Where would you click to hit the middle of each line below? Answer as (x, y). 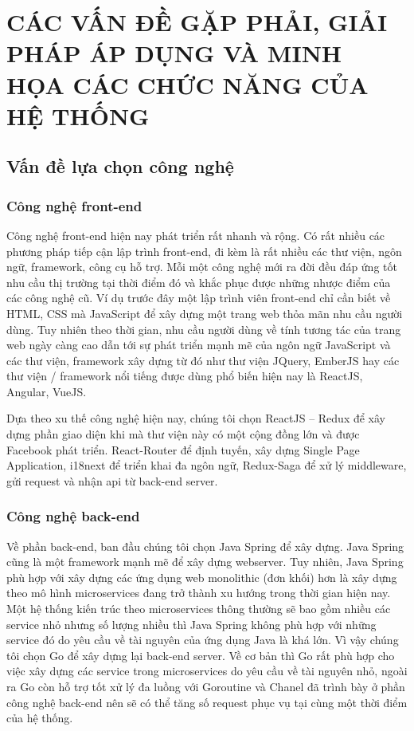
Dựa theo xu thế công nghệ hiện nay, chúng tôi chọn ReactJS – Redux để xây (196, 418)
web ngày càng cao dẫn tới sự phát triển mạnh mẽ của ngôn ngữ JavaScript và (199, 345)
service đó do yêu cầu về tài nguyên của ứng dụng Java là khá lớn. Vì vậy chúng (203, 640)
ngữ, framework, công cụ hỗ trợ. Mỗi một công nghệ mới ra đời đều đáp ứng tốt (202, 267)
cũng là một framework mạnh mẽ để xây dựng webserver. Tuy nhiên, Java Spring (205, 562)
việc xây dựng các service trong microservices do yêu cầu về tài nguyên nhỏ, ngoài (207, 671)
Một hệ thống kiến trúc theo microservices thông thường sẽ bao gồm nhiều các (199, 609)
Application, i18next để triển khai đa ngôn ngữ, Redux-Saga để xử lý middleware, (207, 465)
